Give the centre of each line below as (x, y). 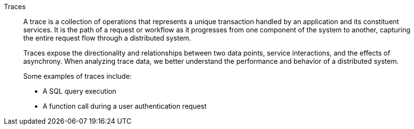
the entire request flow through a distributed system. (107, 38)
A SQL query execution (80, 91)
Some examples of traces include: (78, 76)
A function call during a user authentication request (125, 106)
